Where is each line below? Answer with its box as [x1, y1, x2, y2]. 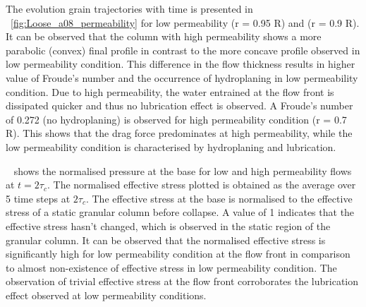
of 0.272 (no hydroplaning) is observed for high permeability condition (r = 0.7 [6, 112, 347, 126]
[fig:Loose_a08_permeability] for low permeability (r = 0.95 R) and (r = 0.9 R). [11, 15, 360, 30]
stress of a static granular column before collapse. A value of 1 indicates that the [6, 205, 355, 219]
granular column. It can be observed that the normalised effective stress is [6, 232, 326, 247]
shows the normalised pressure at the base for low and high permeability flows [13, 163, 352, 178]
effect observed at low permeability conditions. [6, 287, 207, 302]
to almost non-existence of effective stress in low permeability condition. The [6, 260, 337, 275]
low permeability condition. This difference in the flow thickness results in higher [6, 56, 355, 71]
